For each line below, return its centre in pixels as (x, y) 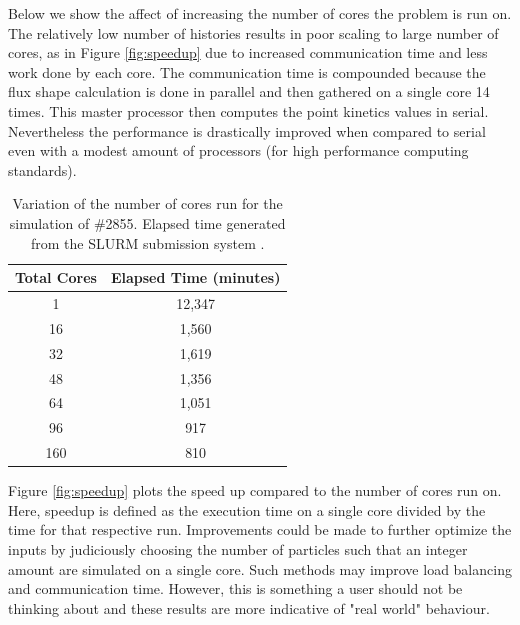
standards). (42, 169)
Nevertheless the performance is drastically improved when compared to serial (247, 130)
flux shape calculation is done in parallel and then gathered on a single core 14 (249, 91)
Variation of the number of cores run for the (147, 203)
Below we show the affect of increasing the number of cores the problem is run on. (260, 13)
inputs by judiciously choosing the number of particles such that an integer (238, 548)
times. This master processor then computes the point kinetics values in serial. (248, 110)
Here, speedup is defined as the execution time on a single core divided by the (247, 509)
